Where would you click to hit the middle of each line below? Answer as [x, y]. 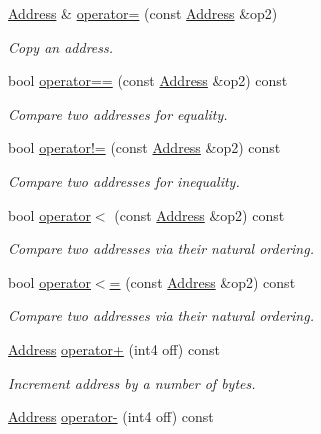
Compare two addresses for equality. [118, 113]
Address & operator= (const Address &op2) [143, 13]
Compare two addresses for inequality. [124, 180]
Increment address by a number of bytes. [132, 382]
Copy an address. [61, 46]
